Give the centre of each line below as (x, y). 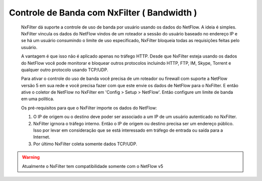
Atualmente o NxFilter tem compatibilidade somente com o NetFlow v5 (93, 166)
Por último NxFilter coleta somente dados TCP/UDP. (85, 144)
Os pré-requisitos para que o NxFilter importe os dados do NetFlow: (89, 108)
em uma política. (38, 99)
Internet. (42, 137)
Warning (31, 157)
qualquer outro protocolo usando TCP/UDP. (65, 70)
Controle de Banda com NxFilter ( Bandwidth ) (103, 13)
